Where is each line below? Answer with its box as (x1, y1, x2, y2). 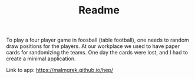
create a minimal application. (6, 55, 76, 62)
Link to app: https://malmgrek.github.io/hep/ (6, 67, 114, 74)
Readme (78, 4, 120, 17)
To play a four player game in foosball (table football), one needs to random (6, 36, 190, 44)
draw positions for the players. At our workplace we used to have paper (6, 43, 180, 50)
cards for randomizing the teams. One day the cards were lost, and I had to (6, 49, 189, 56)
